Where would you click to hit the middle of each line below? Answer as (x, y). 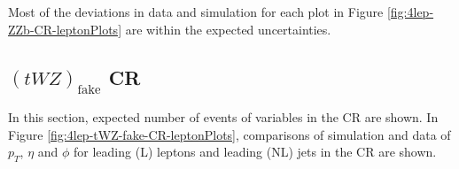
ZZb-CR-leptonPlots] (65, 29)
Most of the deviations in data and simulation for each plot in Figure (196, 12)
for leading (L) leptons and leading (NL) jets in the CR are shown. (255, 152)
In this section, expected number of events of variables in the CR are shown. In (223, 116)
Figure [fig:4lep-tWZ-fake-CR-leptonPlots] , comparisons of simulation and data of (229, 134)
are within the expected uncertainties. (228, 29)
